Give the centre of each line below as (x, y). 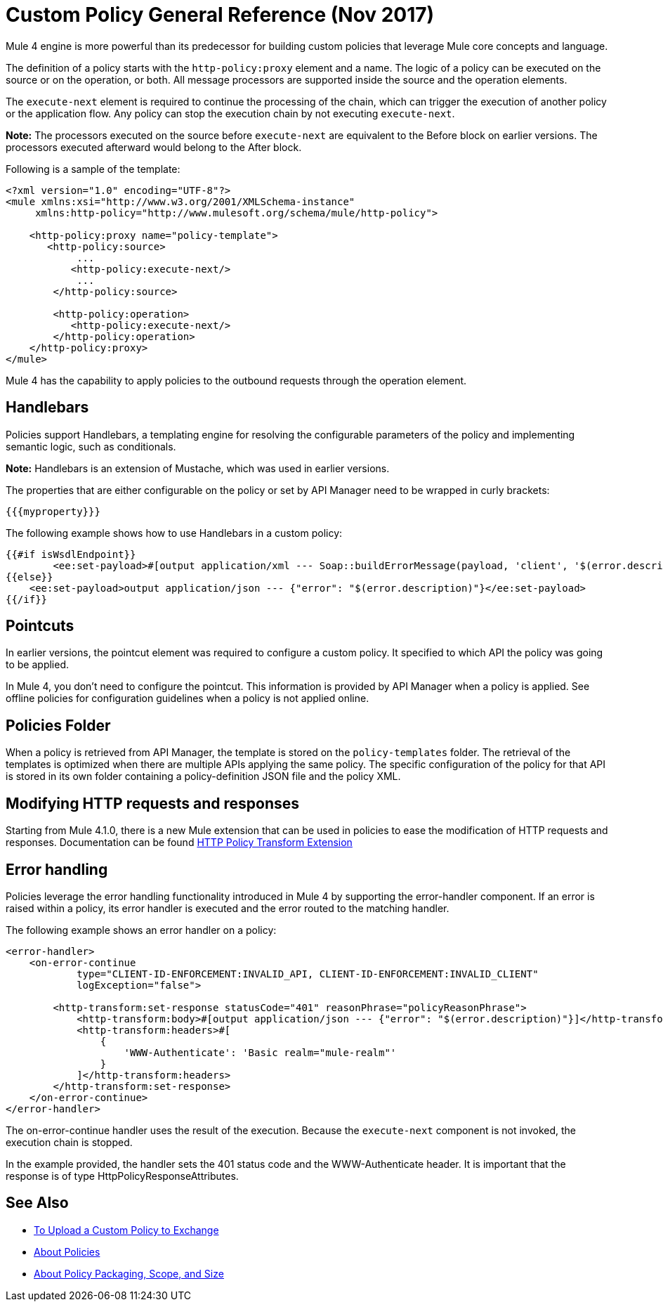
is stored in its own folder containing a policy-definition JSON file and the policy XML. (203, 776)
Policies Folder (58, 725)
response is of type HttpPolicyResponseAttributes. (122, 1176)
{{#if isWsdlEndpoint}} (71, 554)
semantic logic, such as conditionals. (91, 446)
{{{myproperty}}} (53, 511)
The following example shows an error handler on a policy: (141, 930)
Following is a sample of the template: (93, 169)
